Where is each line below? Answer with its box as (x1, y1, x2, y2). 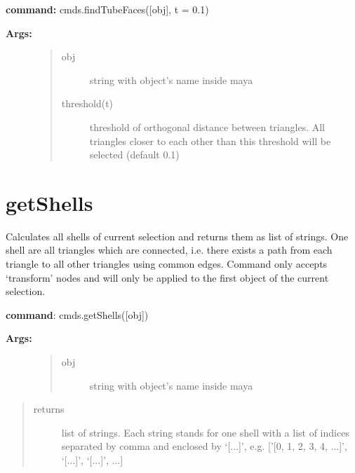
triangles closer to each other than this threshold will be (89, 133, 331, 148)
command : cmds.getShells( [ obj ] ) (6, 307, 149, 322)
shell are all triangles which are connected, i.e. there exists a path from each (6, 242, 333, 257)
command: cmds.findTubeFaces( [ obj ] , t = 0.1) (6, 2, 209, 16)
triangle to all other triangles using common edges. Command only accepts (6, 256, 328, 271)
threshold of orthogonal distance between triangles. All (89, 119, 325, 134)
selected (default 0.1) (89, 147, 180, 162)
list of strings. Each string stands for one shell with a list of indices (61, 425, 349, 439)
